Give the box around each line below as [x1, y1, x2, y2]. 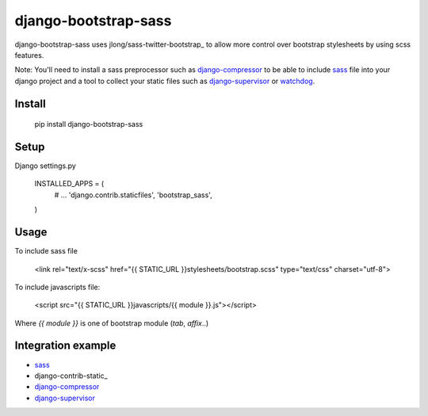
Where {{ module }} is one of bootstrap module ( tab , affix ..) [14, 318, 209, 328]
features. [14, 50, 44, 59]
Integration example [14, 339, 117, 353]
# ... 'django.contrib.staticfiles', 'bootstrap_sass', [54, 190, 213, 200]
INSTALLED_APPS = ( [34, 179, 105, 189]
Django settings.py [14, 161, 77, 170]
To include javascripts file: [14, 282, 101, 292]
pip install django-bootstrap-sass [34, 120, 143, 129]
